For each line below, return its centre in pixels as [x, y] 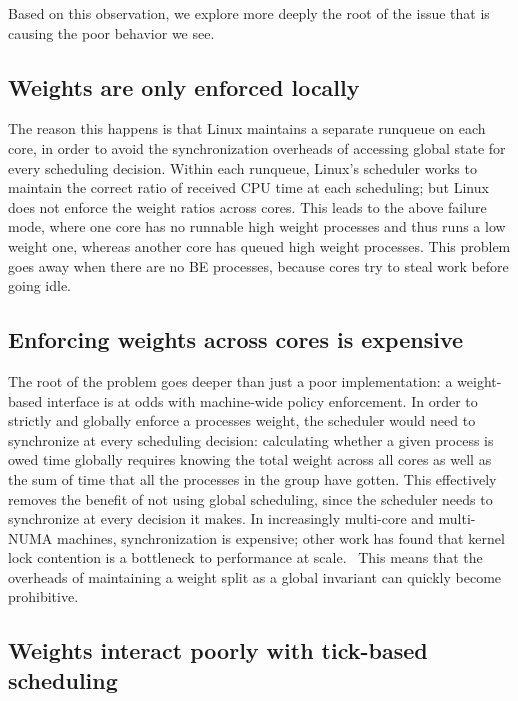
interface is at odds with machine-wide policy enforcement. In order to [262, 400]
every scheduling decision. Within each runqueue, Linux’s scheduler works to [242, 167]
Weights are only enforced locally [184, 86]
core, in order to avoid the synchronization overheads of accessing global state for [257, 147]
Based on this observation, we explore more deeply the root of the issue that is [249, 13]
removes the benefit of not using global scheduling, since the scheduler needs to [250, 498]
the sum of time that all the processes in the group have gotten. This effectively [252, 478]
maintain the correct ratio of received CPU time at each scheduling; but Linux [248, 187]
